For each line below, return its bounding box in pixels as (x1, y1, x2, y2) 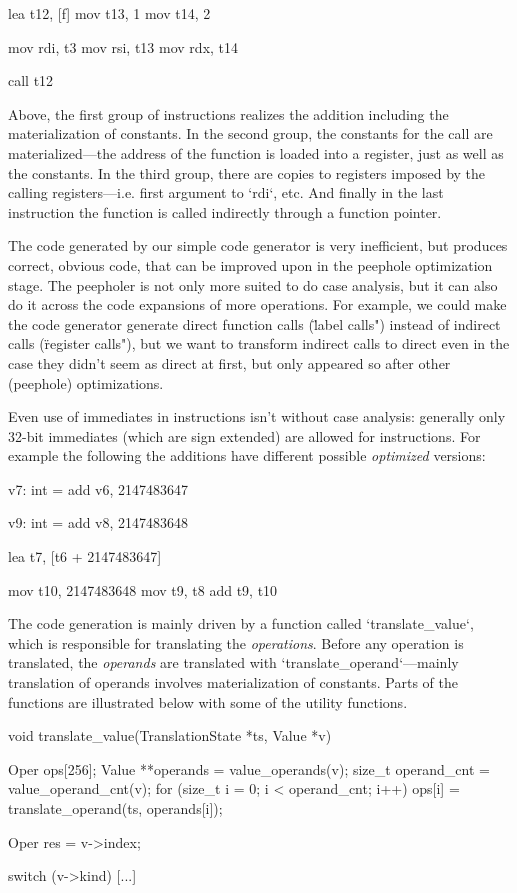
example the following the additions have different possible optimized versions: (8, 445, 486, 466)
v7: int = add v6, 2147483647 (8, 478, 189, 499)
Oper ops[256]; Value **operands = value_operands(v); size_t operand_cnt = (8, 758, 490, 779)
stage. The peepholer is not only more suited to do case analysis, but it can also (8, 274, 498, 295)
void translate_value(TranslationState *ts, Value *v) (8, 725, 332, 746)
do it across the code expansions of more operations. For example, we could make (8, 294, 507, 315)
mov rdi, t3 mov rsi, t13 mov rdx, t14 (8, 36, 239, 57)
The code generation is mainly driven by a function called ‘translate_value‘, (8, 613, 474, 634)
